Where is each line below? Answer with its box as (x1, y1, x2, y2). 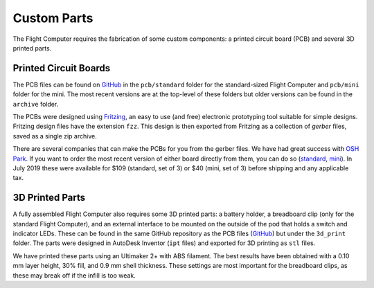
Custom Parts (12, 10, 93, 26)
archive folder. (12, 100, 59, 108)
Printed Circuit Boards (12, 62, 111, 74)
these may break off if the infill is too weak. (12, 271, 136, 280)
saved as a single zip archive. (12, 132, 97, 140)
